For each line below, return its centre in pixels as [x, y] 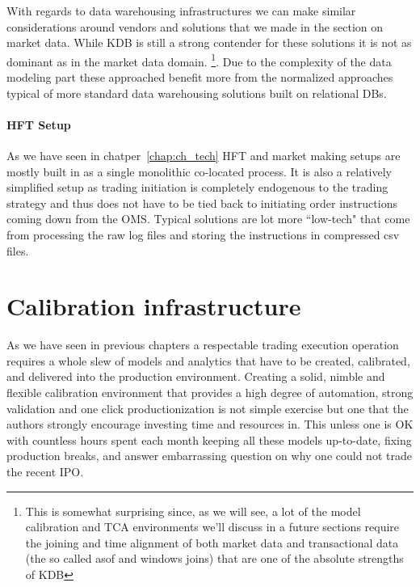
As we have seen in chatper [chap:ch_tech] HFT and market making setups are [204, 156]
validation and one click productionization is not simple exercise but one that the [208, 408]
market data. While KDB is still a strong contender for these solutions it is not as [209, 42]
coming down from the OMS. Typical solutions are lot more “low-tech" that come [208, 219]
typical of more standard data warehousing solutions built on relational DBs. [197, 93]
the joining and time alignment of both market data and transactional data [212, 542]
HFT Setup [39, 124]
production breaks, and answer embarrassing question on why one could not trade [209, 456]
